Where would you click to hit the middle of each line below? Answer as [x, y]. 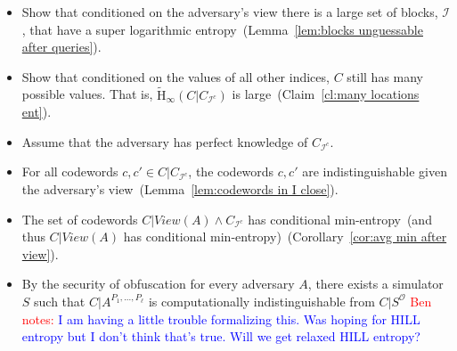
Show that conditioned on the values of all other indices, [175, 76]
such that [60, 301]
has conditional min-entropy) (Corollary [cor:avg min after [285, 237]
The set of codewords [80, 219]
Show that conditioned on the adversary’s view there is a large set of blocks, [230, 12]
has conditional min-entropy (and [340, 219]
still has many [385, 76]
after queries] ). [61, 47]
